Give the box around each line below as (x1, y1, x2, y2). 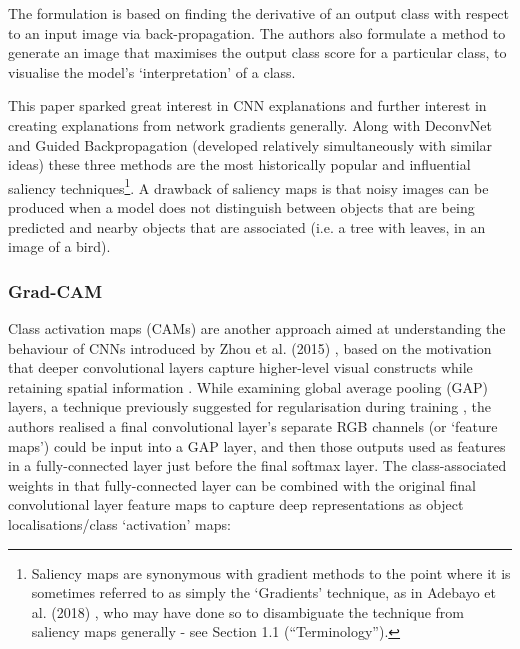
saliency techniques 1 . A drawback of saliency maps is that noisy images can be (8, 174, 489, 198)
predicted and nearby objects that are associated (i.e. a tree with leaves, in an (8, 216, 486, 237)
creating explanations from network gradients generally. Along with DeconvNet (8, 114, 492, 135)
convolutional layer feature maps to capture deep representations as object (8, 494, 464, 515)
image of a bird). (8, 236, 111, 257)
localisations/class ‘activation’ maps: (8, 513, 231, 534)
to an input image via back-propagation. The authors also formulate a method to (8, 22, 506, 43)
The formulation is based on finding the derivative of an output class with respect (8, 3, 510, 23)
